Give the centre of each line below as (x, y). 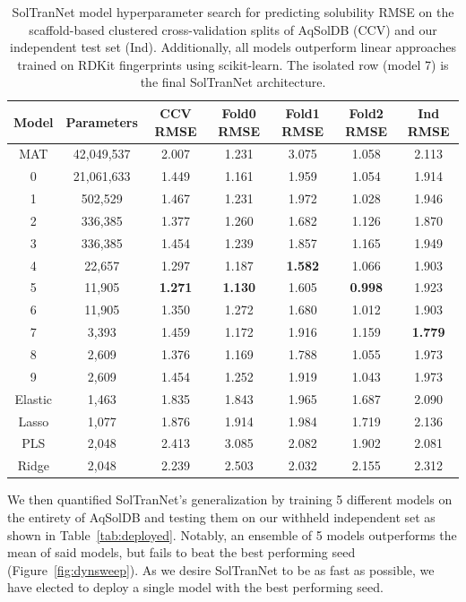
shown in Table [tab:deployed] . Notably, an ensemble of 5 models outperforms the (232, 534)
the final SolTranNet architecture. (233, 82)
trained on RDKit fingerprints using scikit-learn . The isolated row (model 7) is (233, 64)
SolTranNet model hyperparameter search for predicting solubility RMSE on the (233, 12)
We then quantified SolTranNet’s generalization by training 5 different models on (230, 499)
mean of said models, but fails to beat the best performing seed (181, 552)
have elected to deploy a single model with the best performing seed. (195, 587)
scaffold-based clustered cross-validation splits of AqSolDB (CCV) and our (233, 29)
